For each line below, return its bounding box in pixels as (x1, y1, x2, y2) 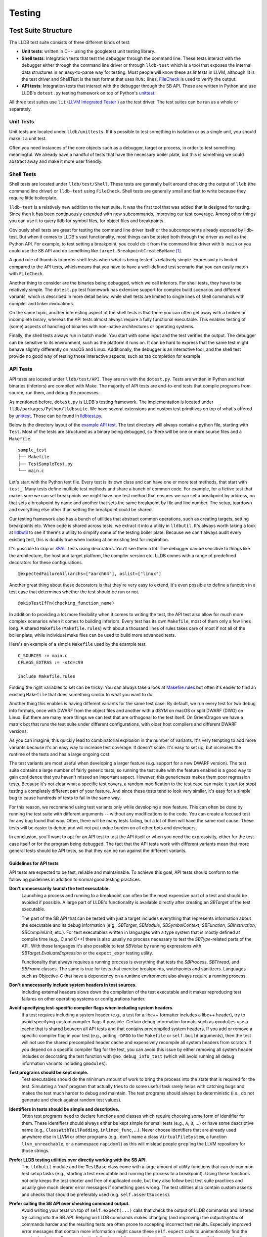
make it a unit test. (9, 136, 47, 142)
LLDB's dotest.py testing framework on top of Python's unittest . (21, 90, 156, 96)
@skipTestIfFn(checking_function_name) (18, 600, 115, 606)
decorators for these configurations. (9, 559, 83, 565)
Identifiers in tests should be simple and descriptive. (9, 1106, 120, 1112)
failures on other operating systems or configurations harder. (21, 996, 146, 1002)
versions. (9, 728, 28, 734)
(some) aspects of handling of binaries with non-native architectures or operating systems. (9, 323, 195, 329)
